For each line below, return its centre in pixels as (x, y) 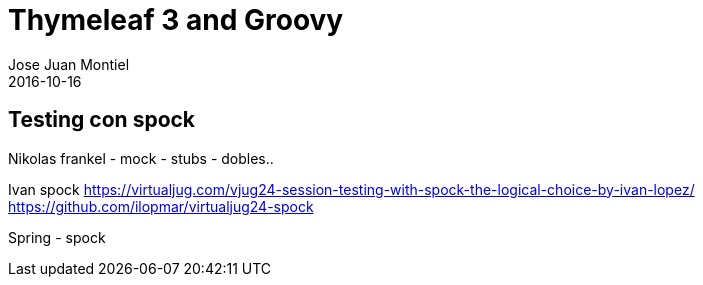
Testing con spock (102, 120)
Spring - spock (57, 237)
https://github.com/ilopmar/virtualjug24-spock (161, 206)
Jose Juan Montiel (69, 64)
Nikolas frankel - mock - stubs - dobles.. (141, 158)
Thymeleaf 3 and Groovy (176, 20)
